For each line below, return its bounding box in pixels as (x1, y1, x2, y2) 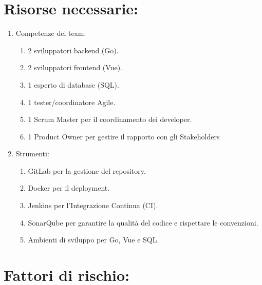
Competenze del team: (15, 28, 86, 38)
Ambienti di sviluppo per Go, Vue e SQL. (28, 234, 159, 245)
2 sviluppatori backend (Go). (28, 45, 119, 55)
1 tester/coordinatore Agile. (28, 96, 116, 107)
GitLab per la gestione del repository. (28, 165, 146, 176)
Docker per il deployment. (28, 182, 110, 193)
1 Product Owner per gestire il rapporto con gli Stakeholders (28, 131, 220, 141)
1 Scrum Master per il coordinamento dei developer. (28, 114, 192, 125)
